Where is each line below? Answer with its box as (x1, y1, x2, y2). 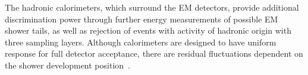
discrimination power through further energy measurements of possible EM (5, 12, 278, 25)
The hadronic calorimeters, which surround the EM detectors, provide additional (5, 1, 299, 13)
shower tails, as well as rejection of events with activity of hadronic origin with (5, 24, 291, 37)
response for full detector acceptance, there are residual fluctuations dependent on (5, 47, 303, 60)
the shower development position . (5, 58, 130, 71)
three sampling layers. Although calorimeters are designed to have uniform (5, 35, 276, 48)
